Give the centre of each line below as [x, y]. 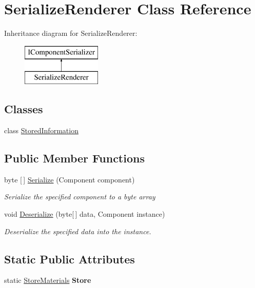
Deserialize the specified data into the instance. [78, 231]
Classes [24, 109]
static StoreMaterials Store [48, 280]
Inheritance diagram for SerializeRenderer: [71, 33]
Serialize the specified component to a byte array [80, 197]
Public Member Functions [74, 158]
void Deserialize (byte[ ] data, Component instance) [85, 214]
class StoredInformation [41, 130]
